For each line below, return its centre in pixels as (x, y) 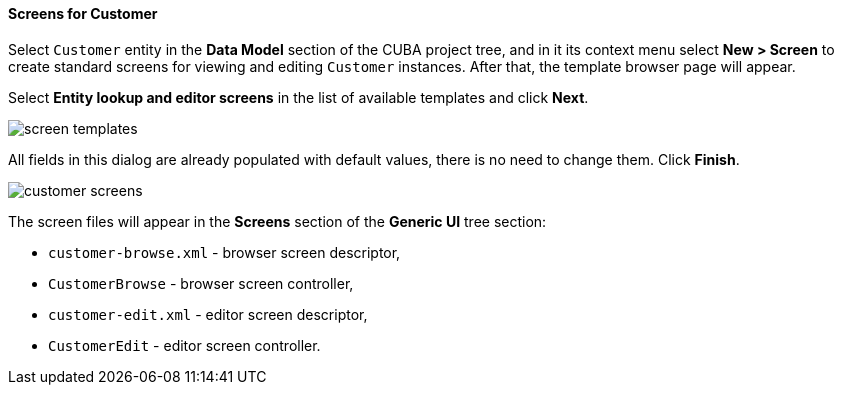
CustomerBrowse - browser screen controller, (201, 283)
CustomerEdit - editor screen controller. (184, 345)
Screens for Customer (83, 13)
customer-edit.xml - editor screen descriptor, (208, 314)
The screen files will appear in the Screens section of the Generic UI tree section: (277, 221)
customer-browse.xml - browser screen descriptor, (224, 252)
